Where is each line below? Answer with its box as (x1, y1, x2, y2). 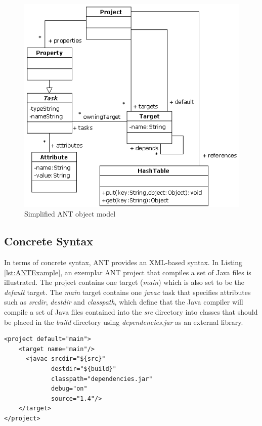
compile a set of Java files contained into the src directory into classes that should (4, 307, 258, 317)
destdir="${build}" (51, 365, 116, 373)
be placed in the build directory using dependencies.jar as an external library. (4, 316, 243, 327)
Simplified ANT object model (24, 208, 116, 219)
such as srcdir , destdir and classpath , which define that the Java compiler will (4, 296, 243, 307)
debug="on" (51, 385, 88, 393)
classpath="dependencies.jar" (51, 375, 153, 382)
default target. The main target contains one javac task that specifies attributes (4, 286, 251, 297)
